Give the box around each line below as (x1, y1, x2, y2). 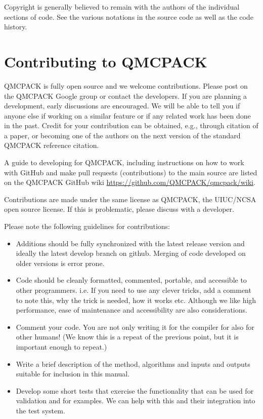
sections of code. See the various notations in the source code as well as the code (4, 11, 253, 22)
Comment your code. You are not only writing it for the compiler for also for (16, 321, 254, 332)
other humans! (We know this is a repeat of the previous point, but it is (16, 331, 239, 342)
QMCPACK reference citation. (4, 140, 99, 150)
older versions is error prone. (16, 257, 105, 268)
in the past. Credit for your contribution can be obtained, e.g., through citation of (4, 120, 258, 131)
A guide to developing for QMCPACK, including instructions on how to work (4, 157, 244, 168)
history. (4, 21, 27, 32)
